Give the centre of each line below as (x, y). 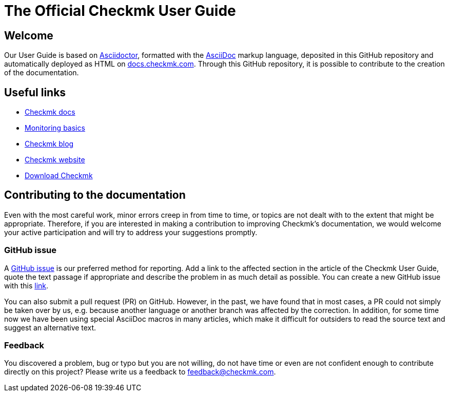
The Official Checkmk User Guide (120, 11)
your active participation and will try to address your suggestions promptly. (131, 232)
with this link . (26, 285)
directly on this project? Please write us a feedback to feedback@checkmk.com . (140, 372)
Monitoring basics (55, 128)
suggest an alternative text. (50, 327)
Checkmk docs (50, 112)
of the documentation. (42, 73)
